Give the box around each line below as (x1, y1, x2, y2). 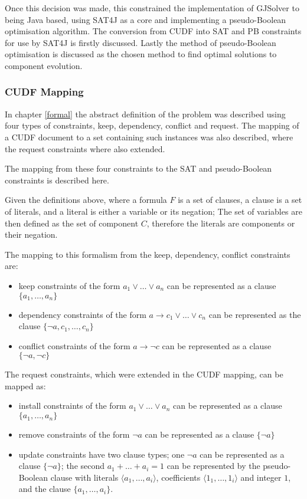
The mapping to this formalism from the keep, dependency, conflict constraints (5, 248, 290, 260)
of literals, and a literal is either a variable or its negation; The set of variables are (5, 205, 302, 217)
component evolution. (5, 59, 83, 71)
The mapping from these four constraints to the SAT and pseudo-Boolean (5, 162, 272, 175)
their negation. (5, 228, 58, 241)
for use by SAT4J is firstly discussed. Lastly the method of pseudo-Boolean (5, 36, 276, 48)
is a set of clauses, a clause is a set (178, 193, 302, 206)
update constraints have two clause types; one (18, 448, 185, 460)
